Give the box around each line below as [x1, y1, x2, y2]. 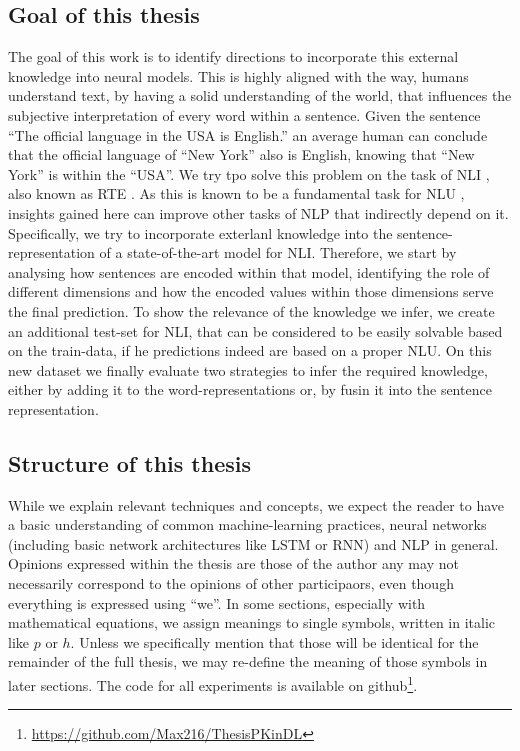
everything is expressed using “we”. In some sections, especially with [8, 592, 426, 613]
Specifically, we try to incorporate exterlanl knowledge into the [8, 222, 393, 243]
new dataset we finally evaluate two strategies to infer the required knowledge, [8, 359, 488, 380]
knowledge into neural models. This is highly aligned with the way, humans [8, 65, 469, 86]
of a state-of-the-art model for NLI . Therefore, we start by [99, 242, 457, 263]
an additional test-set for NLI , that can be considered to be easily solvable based [8, 320, 503, 341]
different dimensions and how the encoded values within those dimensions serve [8, 281, 494, 302]
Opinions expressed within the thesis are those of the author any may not [8, 553, 459, 574]
